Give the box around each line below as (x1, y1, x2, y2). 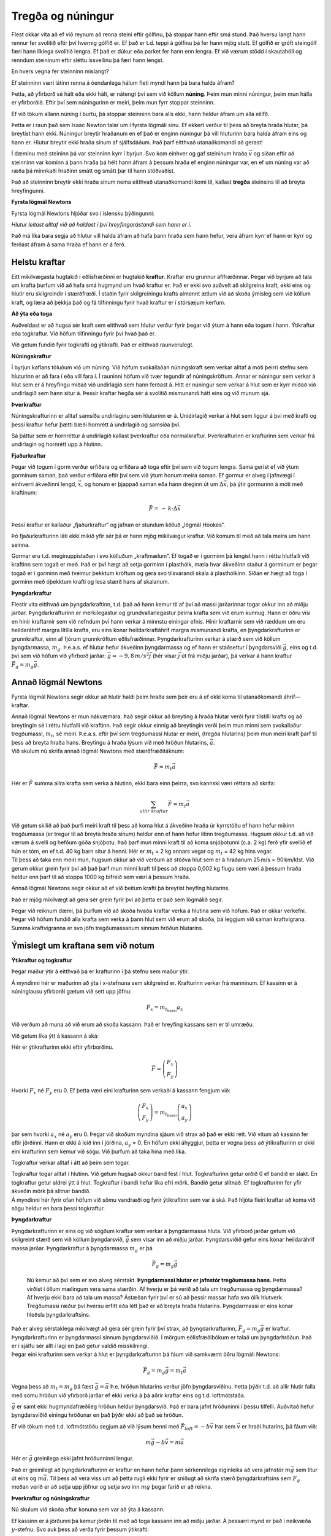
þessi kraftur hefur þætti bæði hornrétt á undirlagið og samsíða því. (11, 421, 181, 428)
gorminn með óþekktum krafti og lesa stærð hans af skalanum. (11, 578, 170, 586)
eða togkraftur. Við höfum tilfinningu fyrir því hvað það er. (11, 330, 156, 337)
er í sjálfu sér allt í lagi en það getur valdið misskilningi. (11, 1342, 150, 1350)
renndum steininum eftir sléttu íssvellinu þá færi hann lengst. (11, 56, 164, 64)
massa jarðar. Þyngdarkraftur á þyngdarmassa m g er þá (11, 1244, 153, 1253)
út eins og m (11, 1475, 44, 1482)
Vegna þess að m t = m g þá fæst (11, 1383, 94, 1392)
